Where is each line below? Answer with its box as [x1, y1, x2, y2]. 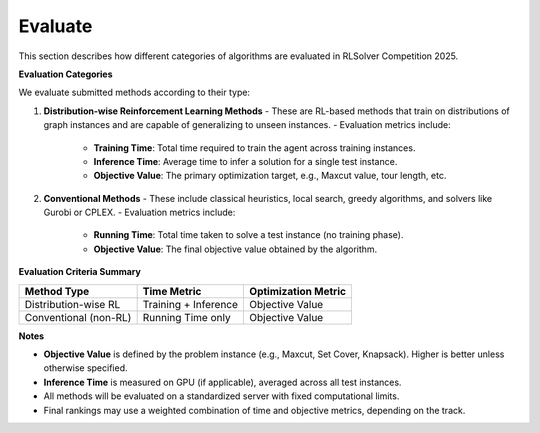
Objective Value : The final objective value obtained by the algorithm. [93, 243, 378, 255]
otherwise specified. [43, 362, 128, 374]
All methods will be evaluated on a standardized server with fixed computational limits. [43, 390, 400, 402]
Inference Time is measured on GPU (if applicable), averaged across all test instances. [43, 376, 402, 388]
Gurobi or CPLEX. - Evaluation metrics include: [43, 206, 236, 219]
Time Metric [142, 284, 202, 298]
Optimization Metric [249, 284, 347, 298]
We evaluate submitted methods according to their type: [18, 86, 250, 99]
